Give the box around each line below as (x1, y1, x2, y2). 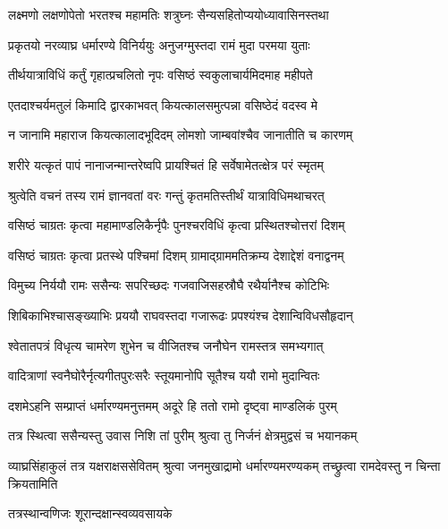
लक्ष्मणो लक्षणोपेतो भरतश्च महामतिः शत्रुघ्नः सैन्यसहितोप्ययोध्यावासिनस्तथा (8, 5, 329, 23)
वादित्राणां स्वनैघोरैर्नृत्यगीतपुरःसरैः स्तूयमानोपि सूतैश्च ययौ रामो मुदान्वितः (8, 366, 320, 385)
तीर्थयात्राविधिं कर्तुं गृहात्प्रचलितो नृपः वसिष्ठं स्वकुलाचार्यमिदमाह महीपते (8, 65, 313, 84)
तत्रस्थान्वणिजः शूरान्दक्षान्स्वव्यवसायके (8, 504, 173, 523)
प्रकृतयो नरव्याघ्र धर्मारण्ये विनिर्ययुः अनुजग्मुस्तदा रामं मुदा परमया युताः (8, 35, 310, 54)
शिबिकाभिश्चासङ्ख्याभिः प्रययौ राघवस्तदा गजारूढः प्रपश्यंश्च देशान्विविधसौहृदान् (8, 305, 353, 324)
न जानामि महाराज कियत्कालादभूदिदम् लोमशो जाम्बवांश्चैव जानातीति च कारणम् (8, 125, 353, 144)
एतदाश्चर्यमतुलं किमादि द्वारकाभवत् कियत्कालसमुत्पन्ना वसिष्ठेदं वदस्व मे (8, 95, 318, 114)
